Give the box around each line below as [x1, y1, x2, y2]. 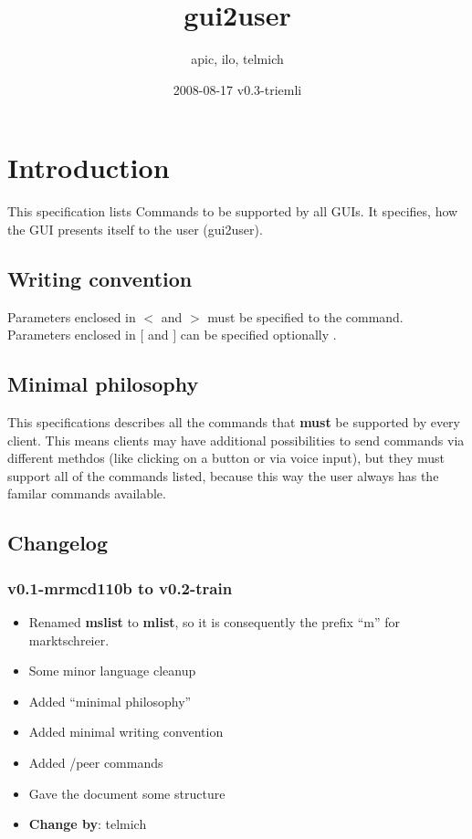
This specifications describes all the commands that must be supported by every [7, 413, 461, 432]
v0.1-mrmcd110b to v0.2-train [7, 576, 233, 599]
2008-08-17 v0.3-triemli [173, 79, 302, 99]
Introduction [7, 149, 170, 186]
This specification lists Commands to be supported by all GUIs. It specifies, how [7, 202, 458, 221]
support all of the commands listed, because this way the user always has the [7, 466, 439, 485]
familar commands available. [7, 484, 166, 503]
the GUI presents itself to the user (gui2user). [7, 219, 263, 238]
